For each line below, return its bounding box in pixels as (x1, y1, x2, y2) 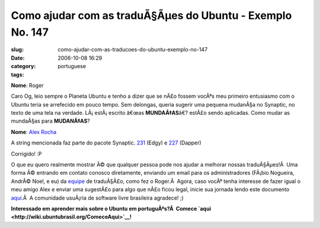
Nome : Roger (11, 82, 44, 89)
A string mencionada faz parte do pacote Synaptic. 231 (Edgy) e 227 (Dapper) (11, 139, 201, 146)
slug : (11, 46, 24, 53)
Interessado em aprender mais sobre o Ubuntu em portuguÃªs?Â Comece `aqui (11, 205, 212, 212)
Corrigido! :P (11, 150, 42, 157)
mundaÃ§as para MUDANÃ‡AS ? (11, 117, 90, 124)
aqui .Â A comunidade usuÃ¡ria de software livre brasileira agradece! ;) (11, 194, 184, 201)
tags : (11, 71, 24, 78)
